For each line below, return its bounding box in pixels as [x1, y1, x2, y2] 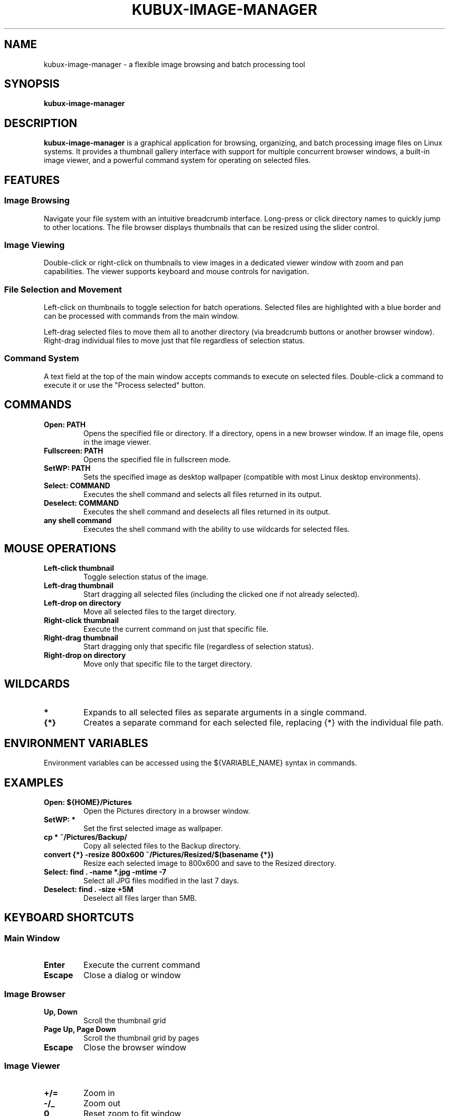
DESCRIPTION [4, 116, 77, 130]
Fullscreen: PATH [44, 446, 104, 455]
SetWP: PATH [44, 463, 91, 472]
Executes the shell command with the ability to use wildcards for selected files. [83, 524, 350, 533]
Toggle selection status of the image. [83, 572, 209, 582]
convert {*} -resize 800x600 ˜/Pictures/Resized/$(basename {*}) [44, 850, 274, 859]
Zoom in [83, 1087, 115, 1098]
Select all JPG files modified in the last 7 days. [83, 876, 239, 885]
